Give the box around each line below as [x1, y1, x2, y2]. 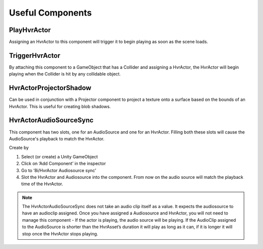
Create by [9, 145, 29, 151]
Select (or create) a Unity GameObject [21, 153, 98, 159]
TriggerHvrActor [9, 51, 60, 59]
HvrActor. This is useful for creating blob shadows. [9, 103, 111, 109]
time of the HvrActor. [21, 181, 63, 187]
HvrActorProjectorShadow [9, 84, 92, 92]
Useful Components [9, 7, 92, 18]
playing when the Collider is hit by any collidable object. [9, 71, 121, 77]
